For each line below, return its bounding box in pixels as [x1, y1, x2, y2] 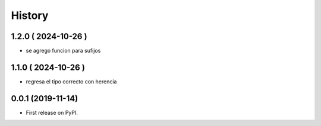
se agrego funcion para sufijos [26, 47, 101, 54]
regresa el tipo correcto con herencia [26, 77, 117, 85]
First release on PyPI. [26, 109, 78, 116]
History [11, 9, 49, 22]
